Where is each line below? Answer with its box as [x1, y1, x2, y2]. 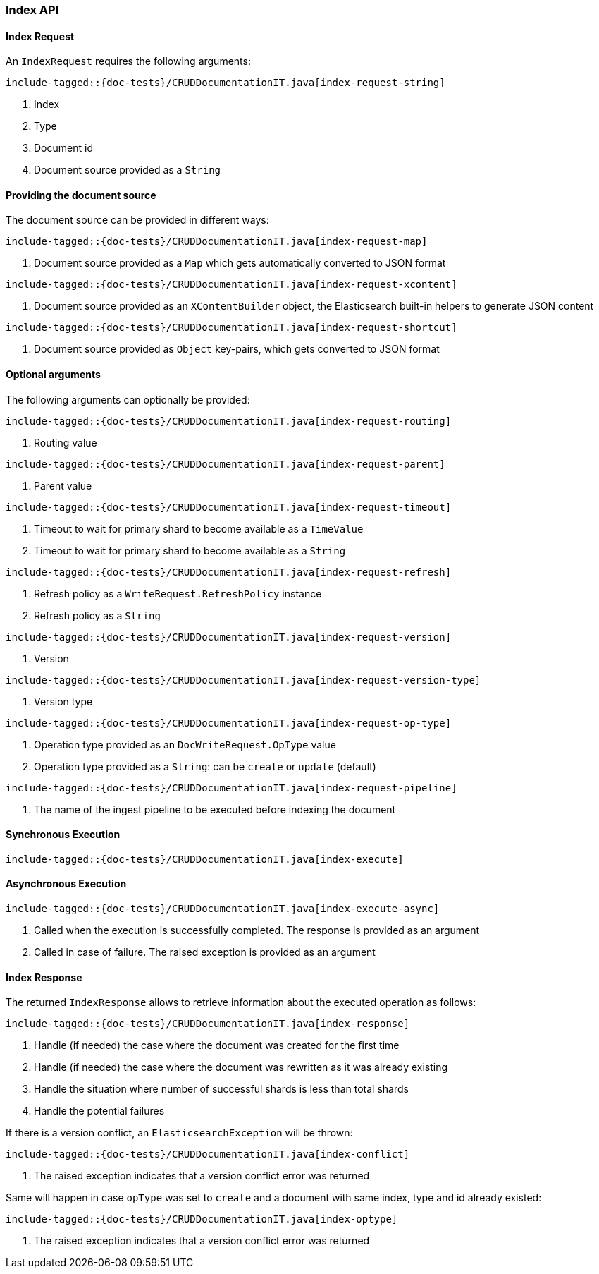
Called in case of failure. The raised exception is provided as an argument [34, 946, 376, 959]
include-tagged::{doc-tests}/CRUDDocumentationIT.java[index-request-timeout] [6, 501, 452, 513]
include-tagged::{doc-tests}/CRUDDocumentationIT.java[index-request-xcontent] [6, 279, 457, 291]
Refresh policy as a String [34, 609, 161, 621]
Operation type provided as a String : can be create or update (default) [34, 760, 376, 772]
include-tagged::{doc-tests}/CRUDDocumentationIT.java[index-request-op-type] [6, 717, 452, 729]
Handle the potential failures [34, 1105, 165, 1117]
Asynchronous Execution [6, 878, 127, 890]
